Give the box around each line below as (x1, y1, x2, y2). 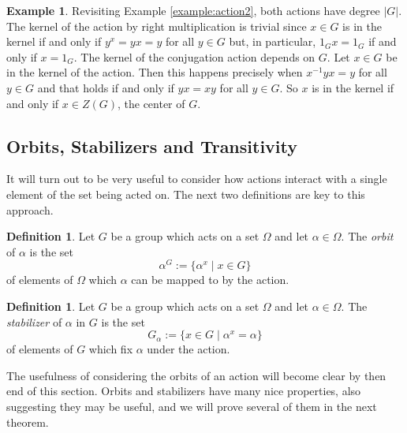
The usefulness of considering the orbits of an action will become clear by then (6, 367, 386, 383)
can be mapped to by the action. (131, 271, 289, 288)
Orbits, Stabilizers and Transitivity (6, 133, 298, 158)
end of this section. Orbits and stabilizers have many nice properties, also (6, 383, 361, 399)
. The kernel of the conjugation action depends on (73, 48, 316, 65)
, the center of (117, 95, 185, 111)
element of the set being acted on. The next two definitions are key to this (6, 185, 365, 202)
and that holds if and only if (37, 79, 174, 95)
